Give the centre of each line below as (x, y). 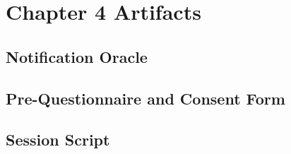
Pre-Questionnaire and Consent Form (145, 98)
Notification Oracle (77, 56)
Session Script (58, 140)
